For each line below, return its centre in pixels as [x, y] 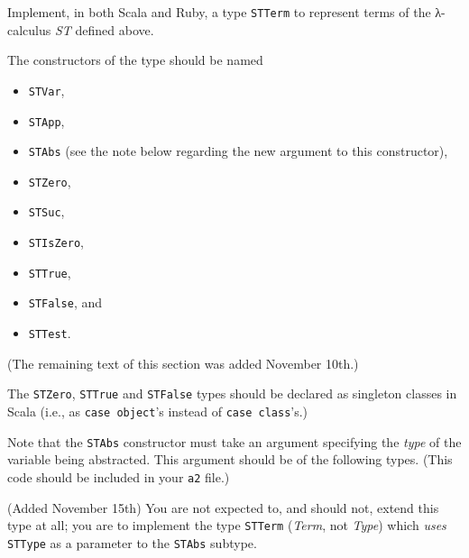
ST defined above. [104, 29]
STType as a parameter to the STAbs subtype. [132, 542]
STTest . [50, 333]
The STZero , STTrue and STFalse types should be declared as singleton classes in [232, 393]
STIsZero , [56, 242]
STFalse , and [65, 302]
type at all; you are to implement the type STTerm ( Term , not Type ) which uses [227, 525]
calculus [29, 29]
